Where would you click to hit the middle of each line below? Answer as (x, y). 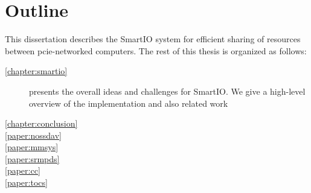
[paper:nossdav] (33, 135)
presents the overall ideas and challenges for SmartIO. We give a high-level (167, 91)
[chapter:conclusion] (41, 123)
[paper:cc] (23, 170)
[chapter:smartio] (36, 71)
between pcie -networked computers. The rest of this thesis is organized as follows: (156, 50)
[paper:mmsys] (32, 147)
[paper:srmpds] (32, 158)
